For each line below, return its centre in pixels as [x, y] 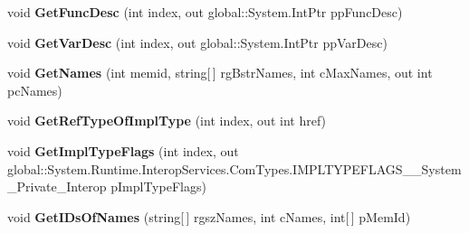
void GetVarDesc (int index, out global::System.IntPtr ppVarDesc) [197, 42]
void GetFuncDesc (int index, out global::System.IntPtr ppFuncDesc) [205, 12]
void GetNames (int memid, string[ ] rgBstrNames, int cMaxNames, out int [220, 73]
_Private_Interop [57, 186]
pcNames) [35, 90]
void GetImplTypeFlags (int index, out [123, 150]
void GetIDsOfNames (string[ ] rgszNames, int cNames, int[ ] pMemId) [209, 216]
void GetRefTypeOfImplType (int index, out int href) [167, 121]
